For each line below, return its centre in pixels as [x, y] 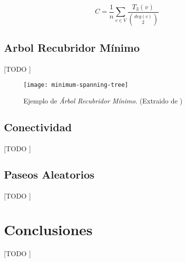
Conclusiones [48, 230]
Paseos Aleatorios [49, 174]
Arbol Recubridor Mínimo [72, 48]
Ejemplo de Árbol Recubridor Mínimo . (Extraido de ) [103, 100]
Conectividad [38, 127]
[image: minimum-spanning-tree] [76, 85]
